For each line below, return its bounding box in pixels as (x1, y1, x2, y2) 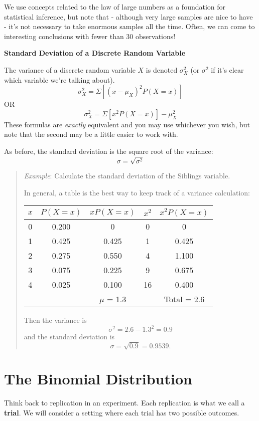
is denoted (146, 64, 178, 75)
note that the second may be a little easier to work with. (4, 129, 178, 139)
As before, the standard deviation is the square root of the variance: (4, 145, 213, 156)
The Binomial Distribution (4, 368, 192, 389)
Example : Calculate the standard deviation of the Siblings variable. (24, 170, 230, 181)
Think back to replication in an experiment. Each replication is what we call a (4, 397, 245, 408)
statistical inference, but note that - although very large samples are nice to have (4, 11, 253, 22)
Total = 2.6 (164, 293, 205, 305)
